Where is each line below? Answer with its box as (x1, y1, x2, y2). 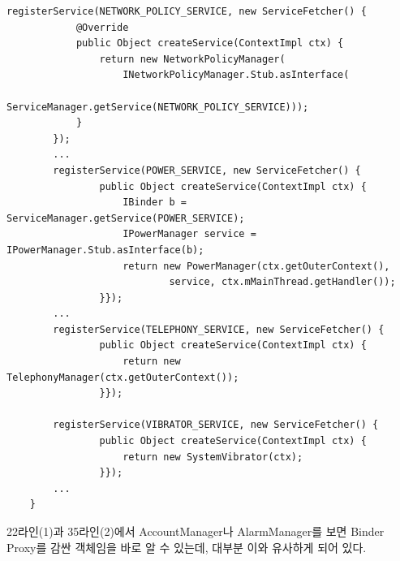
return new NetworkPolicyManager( (99, 53, 286, 65)
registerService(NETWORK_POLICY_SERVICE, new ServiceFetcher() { (6, 6, 367, 17)
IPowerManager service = (123, 228, 256, 240)
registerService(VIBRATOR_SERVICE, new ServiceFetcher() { (53, 419, 379, 431)
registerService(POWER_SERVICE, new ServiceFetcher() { (53, 164, 361, 176)
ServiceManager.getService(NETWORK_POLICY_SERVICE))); (6, 101, 309, 113)
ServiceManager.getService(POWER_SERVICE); (6, 212, 245, 224)
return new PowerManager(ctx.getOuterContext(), (123, 260, 390, 272)
